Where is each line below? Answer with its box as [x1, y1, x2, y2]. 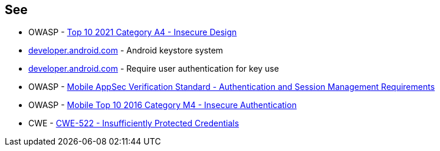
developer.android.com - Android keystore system [28, 45, 224, 56]
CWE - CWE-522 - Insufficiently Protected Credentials [28, 118, 239, 129]
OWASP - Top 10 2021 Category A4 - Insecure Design [28, 27, 237, 38]
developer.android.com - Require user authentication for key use [28, 63, 279, 74]
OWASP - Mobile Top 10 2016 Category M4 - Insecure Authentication [28, 100, 297, 110]
